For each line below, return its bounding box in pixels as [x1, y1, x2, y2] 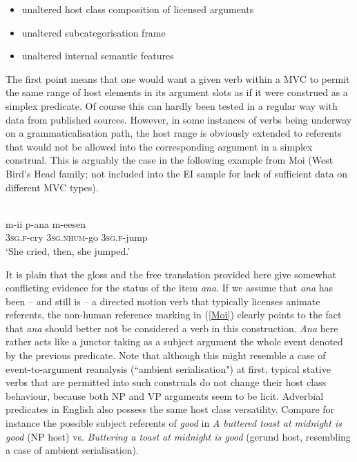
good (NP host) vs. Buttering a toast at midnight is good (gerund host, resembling [6, 429, 351, 443]
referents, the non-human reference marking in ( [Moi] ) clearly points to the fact [6, 307, 342, 322]
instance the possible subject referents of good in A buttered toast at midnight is [6, 416, 342, 430]
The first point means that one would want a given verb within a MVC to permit [6, 71, 350, 86]
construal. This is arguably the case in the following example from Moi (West [6, 153, 334, 167]
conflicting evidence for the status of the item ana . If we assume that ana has [6, 280, 334, 295]
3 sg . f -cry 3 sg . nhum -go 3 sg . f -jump [6, 230, 148, 244]
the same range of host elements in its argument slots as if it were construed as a [6, 85, 348, 99]
